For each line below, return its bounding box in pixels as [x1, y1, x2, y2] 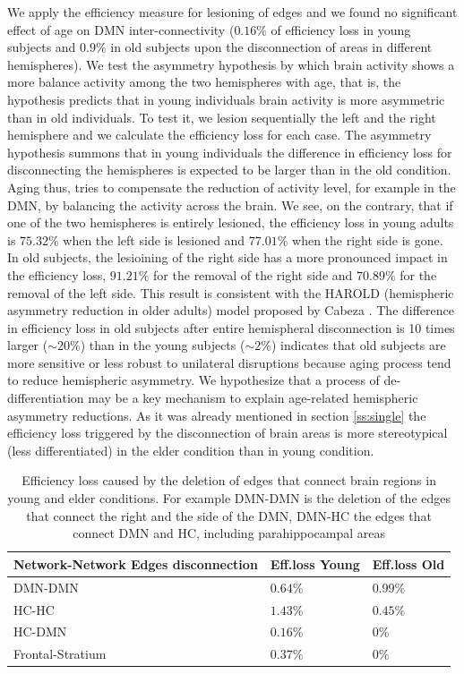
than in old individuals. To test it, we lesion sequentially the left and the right [7, 107, 436, 126]
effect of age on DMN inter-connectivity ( [7, 20, 235, 38]
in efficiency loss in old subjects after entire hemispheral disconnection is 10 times [7, 318, 455, 337]
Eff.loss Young [270, 554, 360, 573]
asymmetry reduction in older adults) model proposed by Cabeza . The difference [7, 301, 454, 320]
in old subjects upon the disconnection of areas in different [110, 38, 433, 56]
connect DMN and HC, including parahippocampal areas [73, 524, 386, 542]
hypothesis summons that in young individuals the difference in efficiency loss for [7, 142, 452, 161]
